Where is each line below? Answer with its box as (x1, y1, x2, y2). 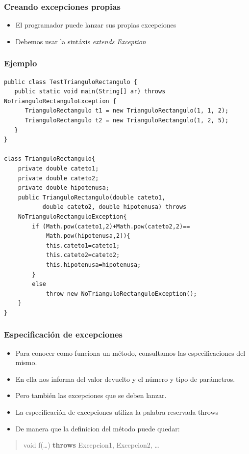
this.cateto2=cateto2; (46, 252, 120, 259)
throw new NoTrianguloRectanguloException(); (46, 290, 197, 297)
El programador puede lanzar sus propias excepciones (15, 20, 176, 30)
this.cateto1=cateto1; (46, 242, 120, 249)
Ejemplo (4, 57, 37, 69)
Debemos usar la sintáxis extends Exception (15, 36, 146, 46)
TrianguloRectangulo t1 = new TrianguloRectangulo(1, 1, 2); (25, 107, 229, 114)
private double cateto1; (18, 165, 99, 172)
